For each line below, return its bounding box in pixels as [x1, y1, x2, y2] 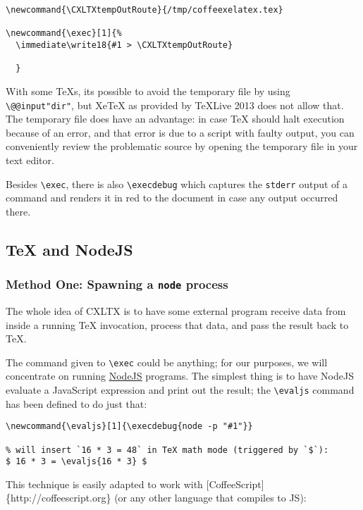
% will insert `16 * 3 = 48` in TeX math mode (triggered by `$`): [6, 444, 329, 455]
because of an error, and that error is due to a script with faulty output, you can [6, 125, 355, 139]
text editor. [6, 152, 54, 167]
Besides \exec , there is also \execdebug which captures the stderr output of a [6, 176, 348, 191]
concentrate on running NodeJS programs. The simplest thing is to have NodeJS [6, 368, 354, 383]
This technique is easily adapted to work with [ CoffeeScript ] [6, 476, 264, 491]
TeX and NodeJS [6, 238, 133, 260]
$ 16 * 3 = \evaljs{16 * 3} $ [6, 456, 147, 467]
